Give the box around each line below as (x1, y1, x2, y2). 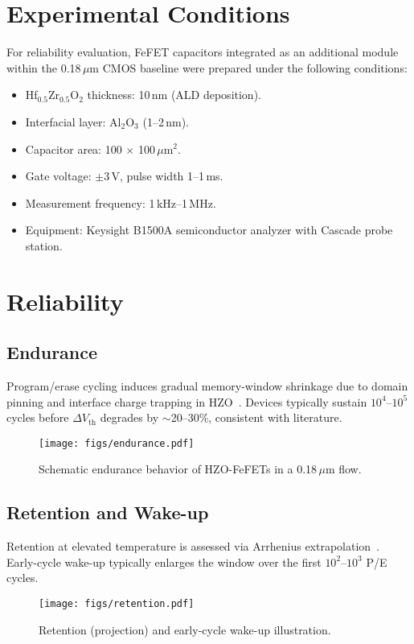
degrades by (100, 409, 159, 426)
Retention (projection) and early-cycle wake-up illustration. (39, 621, 331, 638)
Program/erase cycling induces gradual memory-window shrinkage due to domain (6, 378, 408, 394)
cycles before (6, 409, 69, 426)
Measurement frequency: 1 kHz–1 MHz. (25, 194, 216, 211)
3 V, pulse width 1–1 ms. (104, 167, 223, 184)
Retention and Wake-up (6, 500, 209, 525)
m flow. (325, 460, 362, 477)
